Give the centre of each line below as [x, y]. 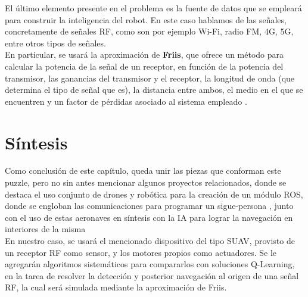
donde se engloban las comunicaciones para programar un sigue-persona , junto [149, 206]
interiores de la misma [45, 229]
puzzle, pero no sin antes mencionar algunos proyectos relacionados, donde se [146, 182]
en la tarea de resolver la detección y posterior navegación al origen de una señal [152, 275]
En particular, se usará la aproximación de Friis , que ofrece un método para [144, 54]
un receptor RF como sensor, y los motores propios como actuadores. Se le [141, 252]
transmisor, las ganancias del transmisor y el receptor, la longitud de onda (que [150, 78]
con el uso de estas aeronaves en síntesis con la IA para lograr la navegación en [149, 217]
